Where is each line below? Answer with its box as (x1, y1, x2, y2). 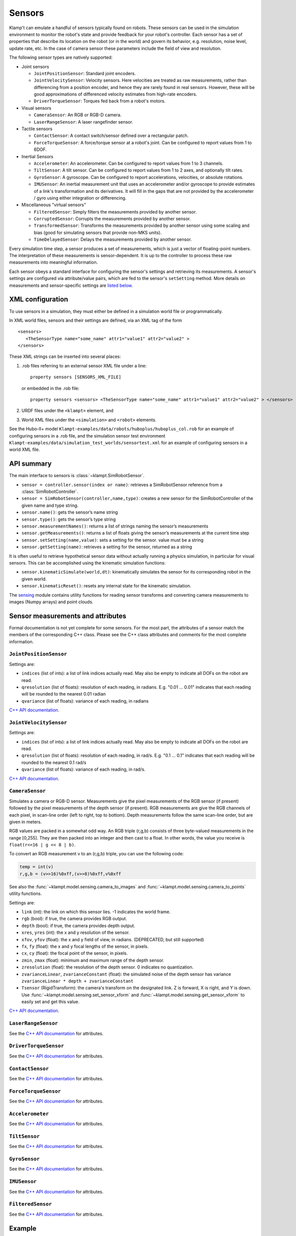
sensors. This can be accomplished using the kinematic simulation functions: (9, 560, 166, 566)
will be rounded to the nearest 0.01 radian (21, 691, 106, 697)
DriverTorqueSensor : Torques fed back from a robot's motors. (34, 98, 166, 104)
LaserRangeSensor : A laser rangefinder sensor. (34, 119, 133, 125)
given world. (21, 576, 47, 582)
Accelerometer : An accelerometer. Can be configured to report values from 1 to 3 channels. (34, 160, 223, 166)
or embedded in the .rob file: (21, 385, 80, 391)
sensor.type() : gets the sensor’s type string (21, 516, 116, 522)
